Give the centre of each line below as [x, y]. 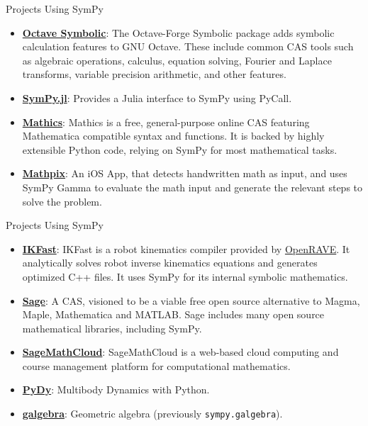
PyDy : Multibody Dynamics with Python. [116, 389]
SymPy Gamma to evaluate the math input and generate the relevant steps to [193, 187]
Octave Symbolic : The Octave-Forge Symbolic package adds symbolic [178, 32]
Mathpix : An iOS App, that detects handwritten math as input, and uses [185, 173]
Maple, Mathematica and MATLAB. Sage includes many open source [173, 314]
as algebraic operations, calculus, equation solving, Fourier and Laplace [177, 60]
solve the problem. [62, 201]
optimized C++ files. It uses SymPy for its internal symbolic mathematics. [185, 276]
